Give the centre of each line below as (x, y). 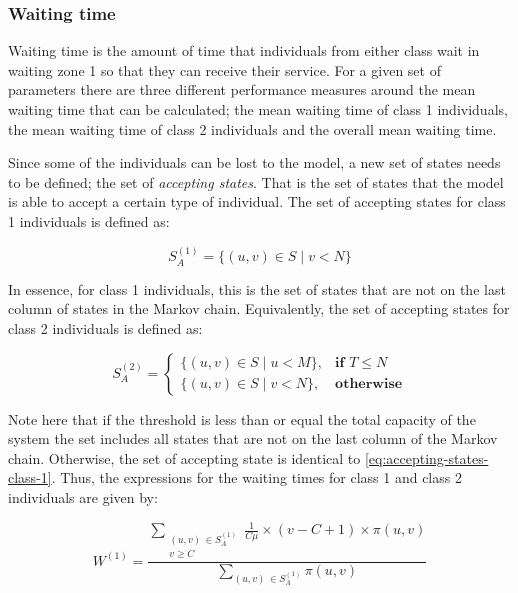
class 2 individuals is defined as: (105, 327)
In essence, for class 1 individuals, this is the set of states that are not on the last (257, 288)
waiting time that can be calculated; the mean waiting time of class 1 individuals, (258, 109)
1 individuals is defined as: (89, 220)
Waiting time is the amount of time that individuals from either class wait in (244, 50)
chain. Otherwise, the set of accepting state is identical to (184, 457)
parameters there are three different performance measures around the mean (242, 89)
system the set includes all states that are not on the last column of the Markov (253, 438)
